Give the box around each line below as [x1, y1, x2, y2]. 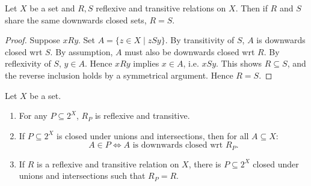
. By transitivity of [165, 34, 235, 46]
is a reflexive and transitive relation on [37, 157, 179, 170]
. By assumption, [50, 45, 113, 58]
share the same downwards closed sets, [5, 13, 147, 26]
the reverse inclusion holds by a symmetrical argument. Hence [5, 68, 233, 81]
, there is [188, 157, 221, 170]
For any [19, 109, 48, 122]
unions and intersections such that [19, 169, 146, 182]
